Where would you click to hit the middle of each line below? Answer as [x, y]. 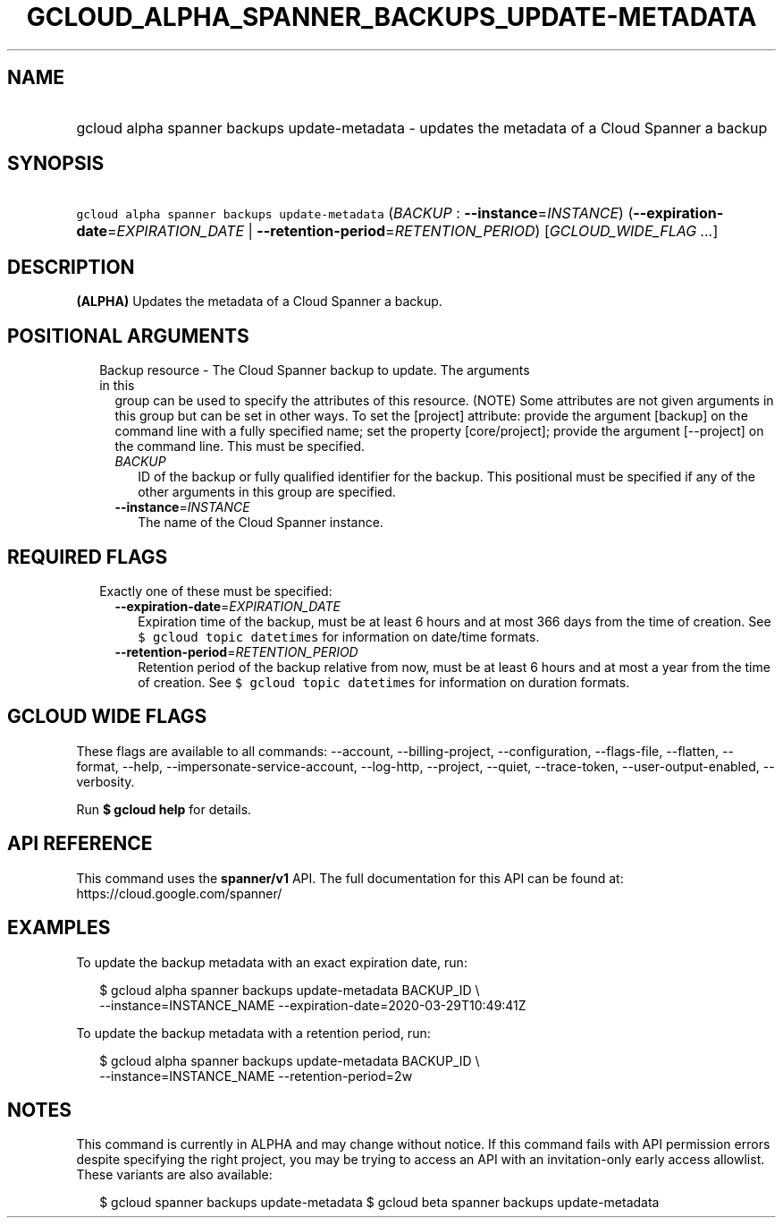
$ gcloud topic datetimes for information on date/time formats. [339, 636]
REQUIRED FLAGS [88, 557]
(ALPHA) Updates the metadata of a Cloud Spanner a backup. [259, 302]
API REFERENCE [80, 844]
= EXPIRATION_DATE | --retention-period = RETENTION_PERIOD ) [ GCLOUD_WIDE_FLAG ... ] [413, 231]
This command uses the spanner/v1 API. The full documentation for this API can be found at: [350, 878]
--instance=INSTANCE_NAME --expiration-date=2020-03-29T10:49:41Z [313, 1005]
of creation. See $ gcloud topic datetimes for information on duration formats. [384, 682]
